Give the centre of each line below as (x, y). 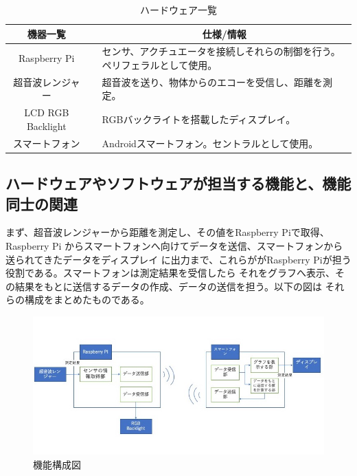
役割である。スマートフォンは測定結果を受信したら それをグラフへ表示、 (171, 273)
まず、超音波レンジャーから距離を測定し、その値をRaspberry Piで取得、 (168, 232)
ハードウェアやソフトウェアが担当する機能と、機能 (178, 183)
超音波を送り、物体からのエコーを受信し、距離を (212, 82)
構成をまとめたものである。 (87, 300)
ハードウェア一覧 (178, 10)
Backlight (46, 126)
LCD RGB (47, 112)
